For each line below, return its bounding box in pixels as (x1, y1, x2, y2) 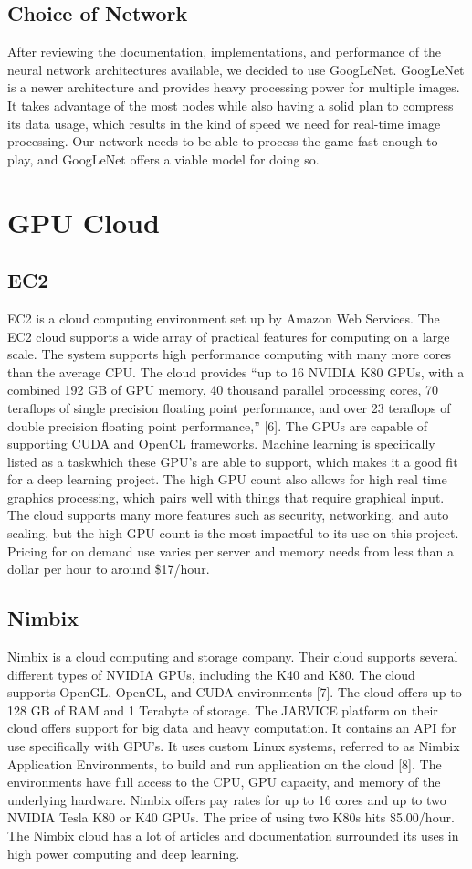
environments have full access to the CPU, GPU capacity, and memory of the (7, 772, 441, 791)
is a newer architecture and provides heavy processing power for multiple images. (7, 78, 460, 97)
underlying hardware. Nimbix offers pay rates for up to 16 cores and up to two (7, 790, 446, 809)
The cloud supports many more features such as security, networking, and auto (7, 505, 449, 525)
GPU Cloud (7, 203, 160, 240)
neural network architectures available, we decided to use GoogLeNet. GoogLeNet (7, 59, 465, 79)
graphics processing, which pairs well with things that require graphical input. (7, 487, 445, 506)
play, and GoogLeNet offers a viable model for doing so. (7, 149, 320, 168)
